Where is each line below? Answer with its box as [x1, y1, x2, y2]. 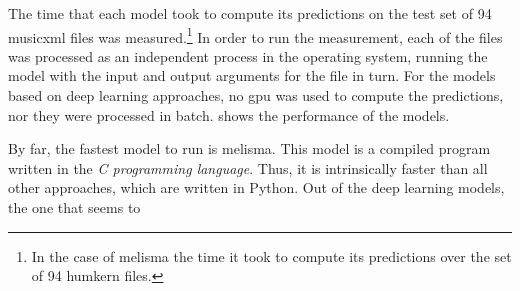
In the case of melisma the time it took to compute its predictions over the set [31, 245, 512, 266]
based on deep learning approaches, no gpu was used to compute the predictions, [8, 85, 504, 106]
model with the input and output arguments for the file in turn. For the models [8, 65, 496, 86]
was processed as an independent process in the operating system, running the [8, 45, 488, 66]
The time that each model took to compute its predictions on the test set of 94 [8, 3, 492, 23]
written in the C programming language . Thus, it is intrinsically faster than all [8, 157, 488, 178]
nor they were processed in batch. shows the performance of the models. [8, 104, 450, 125]
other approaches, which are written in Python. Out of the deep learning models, [8, 177, 505, 198]
